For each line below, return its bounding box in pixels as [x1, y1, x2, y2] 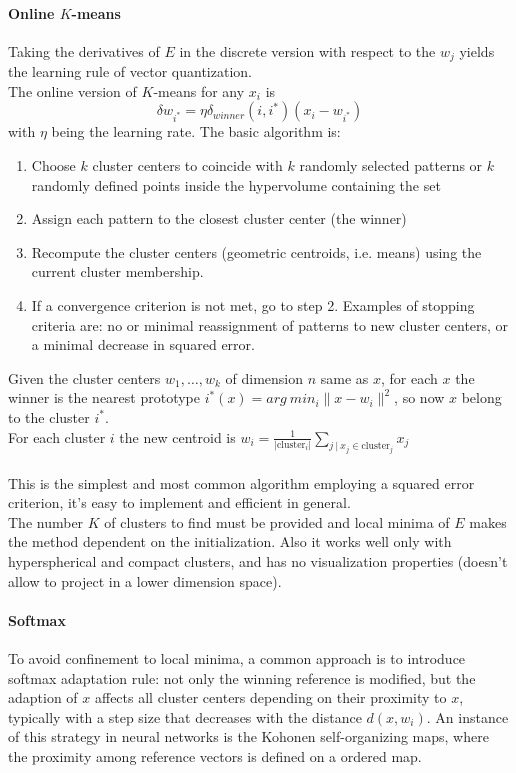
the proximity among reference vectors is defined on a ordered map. [8, 745, 422, 766]
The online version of [8, 80, 137, 101]
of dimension [225, 367, 303, 388]
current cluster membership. [31, 261, 204, 282]
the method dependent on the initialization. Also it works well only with [8, 531, 452, 552]
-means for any [153, 80, 245, 101]
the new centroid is [119, 426, 236, 447]
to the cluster [8, 406, 90, 427]
